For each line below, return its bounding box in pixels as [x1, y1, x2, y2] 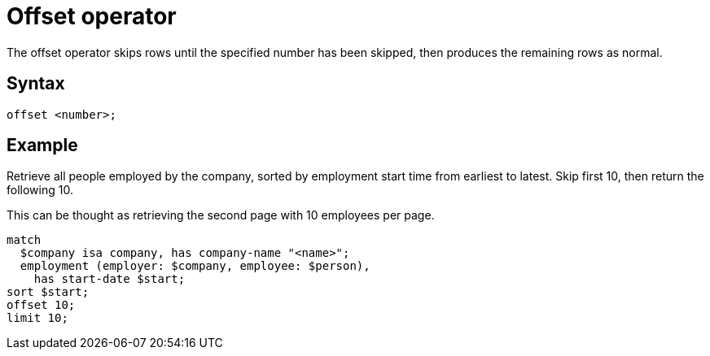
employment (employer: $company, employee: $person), [20, 259, 370, 273]
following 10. [7, 183, 73, 198]
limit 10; [7, 311, 68, 325]
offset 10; [7, 298, 76, 312]
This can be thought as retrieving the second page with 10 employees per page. [7, 208, 435, 223]
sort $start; [7, 285, 90, 299]
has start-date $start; [33, 272, 186, 286]
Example [7, 135, 78, 156]
